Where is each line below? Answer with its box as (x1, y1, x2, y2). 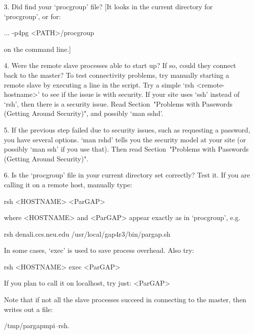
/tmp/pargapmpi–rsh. (4, 320, 69, 331)
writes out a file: (4, 304, 53, 314)
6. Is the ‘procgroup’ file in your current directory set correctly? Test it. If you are (4, 170, 250, 180)
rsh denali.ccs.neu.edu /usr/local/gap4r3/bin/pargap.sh (4, 228, 171, 239)
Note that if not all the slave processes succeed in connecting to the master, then (4, 294, 247, 305)
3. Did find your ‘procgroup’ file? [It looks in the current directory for (4, 1, 213, 11)
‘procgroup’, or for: (4, 11, 61, 21)
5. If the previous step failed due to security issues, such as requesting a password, (4, 124, 251, 134)
